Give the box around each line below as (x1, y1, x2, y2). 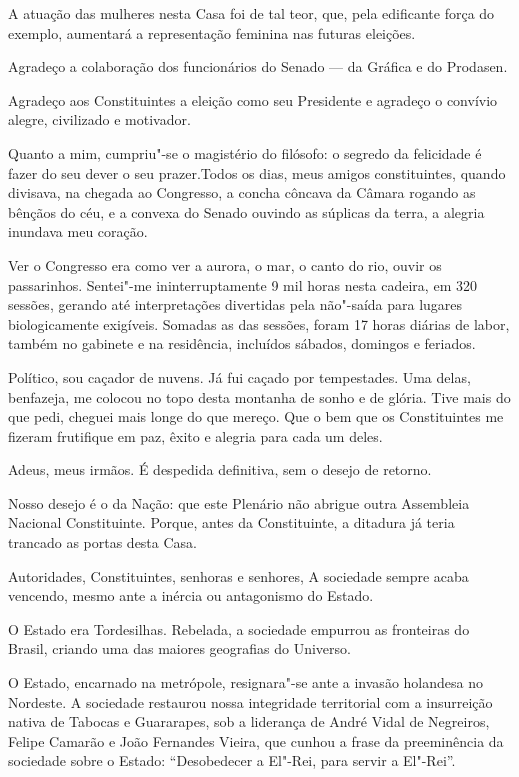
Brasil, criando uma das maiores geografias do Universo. (8, 638, 351, 659)
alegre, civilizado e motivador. (8, 109, 191, 130)
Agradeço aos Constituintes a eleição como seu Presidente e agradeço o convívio (8, 89, 498, 110)
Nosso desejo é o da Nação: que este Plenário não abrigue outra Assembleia (8, 492, 470, 513)
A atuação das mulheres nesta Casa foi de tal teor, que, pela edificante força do (8, 3, 495, 23)
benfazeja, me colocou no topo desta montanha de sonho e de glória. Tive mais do (8, 386, 511, 407)
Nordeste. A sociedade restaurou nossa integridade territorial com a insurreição (8, 691, 493, 712)
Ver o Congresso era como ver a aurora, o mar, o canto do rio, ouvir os (8, 254, 442, 275)
